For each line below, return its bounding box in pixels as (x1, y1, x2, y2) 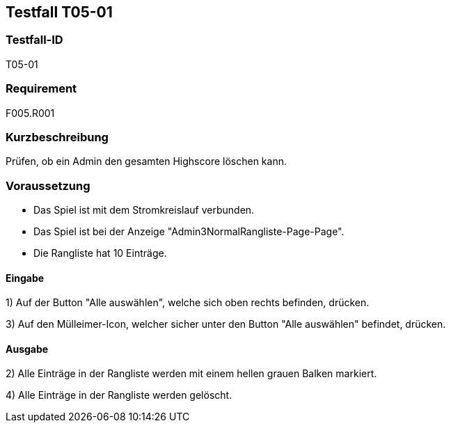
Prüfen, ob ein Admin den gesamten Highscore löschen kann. (6, 155, 287, 168)
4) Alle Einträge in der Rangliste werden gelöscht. (6, 389, 232, 402)
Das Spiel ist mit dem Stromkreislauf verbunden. (33, 204, 255, 216)
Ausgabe (6, 342, 49, 355)
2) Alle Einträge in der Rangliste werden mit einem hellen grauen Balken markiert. (6, 367, 377, 380)
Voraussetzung (6, 178, 90, 193)
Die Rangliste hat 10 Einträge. (33, 247, 167, 260)
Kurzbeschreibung (6, 129, 109, 144)
